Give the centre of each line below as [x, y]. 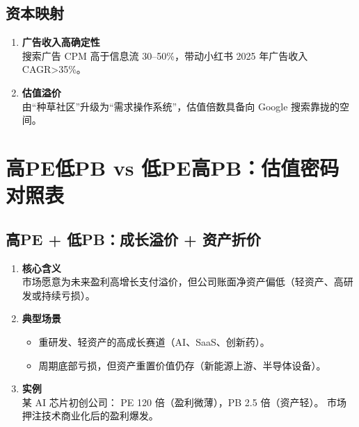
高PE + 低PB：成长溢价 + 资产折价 [133, 238]
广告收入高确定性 [61, 42]
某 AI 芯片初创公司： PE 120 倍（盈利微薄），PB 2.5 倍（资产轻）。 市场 [184, 402]
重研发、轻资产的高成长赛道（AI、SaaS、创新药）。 [154, 341]
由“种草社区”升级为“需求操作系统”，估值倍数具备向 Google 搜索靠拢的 [181, 106]
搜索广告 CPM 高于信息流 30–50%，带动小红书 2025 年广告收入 [165, 55]
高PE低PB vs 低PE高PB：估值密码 [173, 167]
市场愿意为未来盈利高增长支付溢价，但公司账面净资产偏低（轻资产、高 [183, 282]
